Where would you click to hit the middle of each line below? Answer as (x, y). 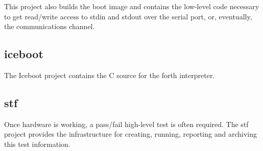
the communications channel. (50, 26)
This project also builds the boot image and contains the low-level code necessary (132, 6)
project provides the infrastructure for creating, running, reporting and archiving (130, 134)
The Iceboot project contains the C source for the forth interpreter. (110, 75)
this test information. (37, 144)
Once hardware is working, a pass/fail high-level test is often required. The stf (126, 124)
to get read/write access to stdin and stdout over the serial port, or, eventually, (128, 16)
